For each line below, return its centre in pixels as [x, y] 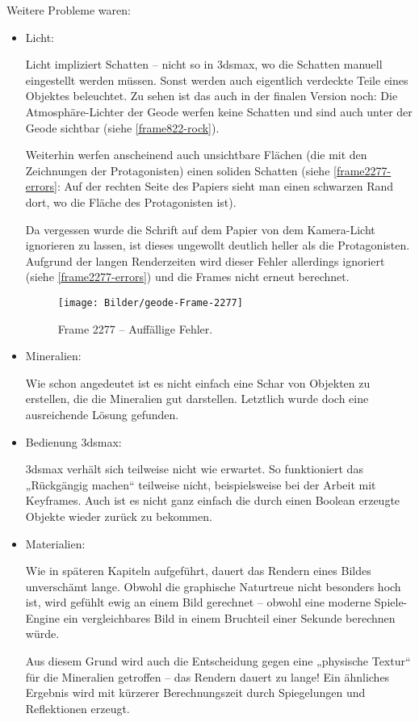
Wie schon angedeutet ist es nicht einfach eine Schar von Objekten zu [198, 382]
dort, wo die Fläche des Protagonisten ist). [131, 201]
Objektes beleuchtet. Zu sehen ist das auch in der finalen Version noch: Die [212, 96]
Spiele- [391, 602]
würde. [42, 634]
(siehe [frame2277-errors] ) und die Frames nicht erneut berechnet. [187, 277]
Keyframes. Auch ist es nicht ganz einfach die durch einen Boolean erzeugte [213, 500]
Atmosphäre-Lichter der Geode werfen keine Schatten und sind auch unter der [219, 111]
